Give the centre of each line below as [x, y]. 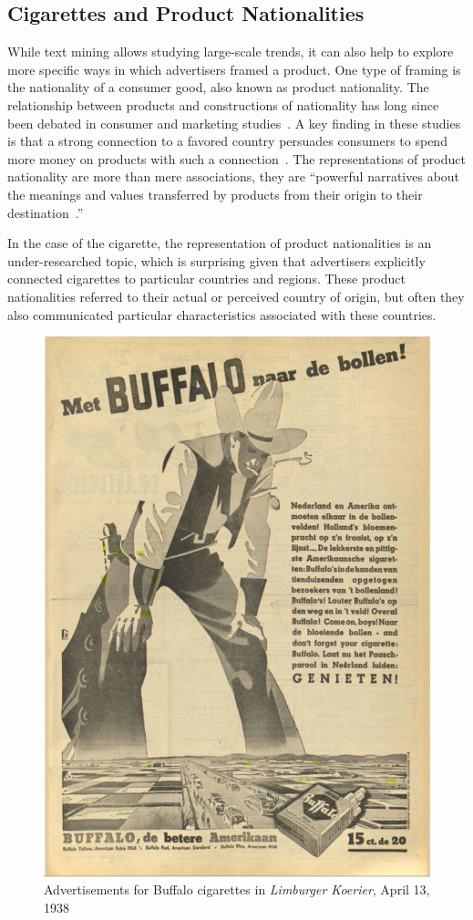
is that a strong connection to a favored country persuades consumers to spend [227, 141]
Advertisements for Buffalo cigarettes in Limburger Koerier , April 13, [237, 889]
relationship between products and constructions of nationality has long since [223, 104]
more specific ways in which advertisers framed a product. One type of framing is [234, 69]
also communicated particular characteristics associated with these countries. [222, 314]
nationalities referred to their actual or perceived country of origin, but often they [236, 296]
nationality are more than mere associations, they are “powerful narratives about [234, 176]
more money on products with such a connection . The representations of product [236, 158]
